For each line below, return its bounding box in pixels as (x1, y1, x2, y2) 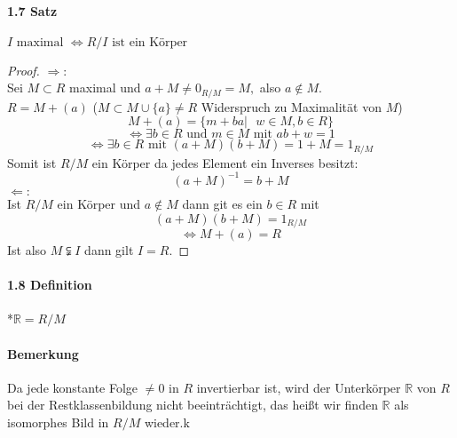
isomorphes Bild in (7, 413, 109, 431)
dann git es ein (182, 194, 263, 212)
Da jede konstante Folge (7, 378, 138, 396)
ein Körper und (57, 194, 141, 212)
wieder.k (144, 413, 190, 431)
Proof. (7, 60, 40, 79)
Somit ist (7, 153, 57, 171)
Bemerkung (7, 344, 79, 362)
